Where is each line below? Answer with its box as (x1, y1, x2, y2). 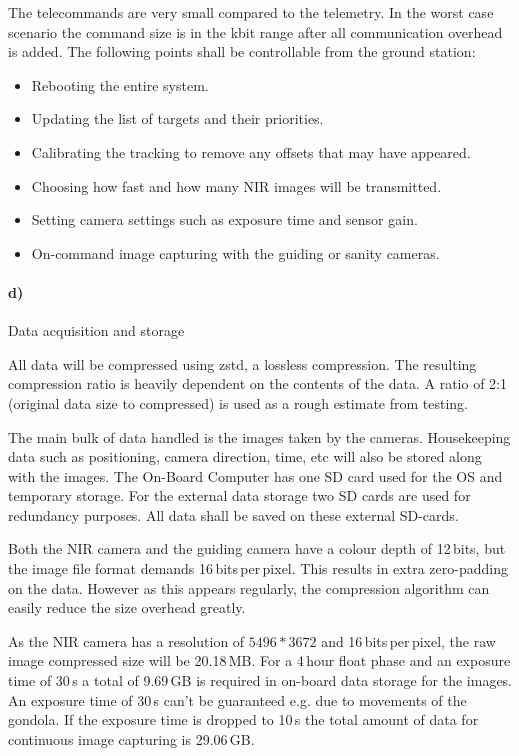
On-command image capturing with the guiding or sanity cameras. (31, 242, 440, 263)
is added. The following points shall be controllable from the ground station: (8, 41, 476, 62)
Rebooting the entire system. (31, 74, 209, 95)
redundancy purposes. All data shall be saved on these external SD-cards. (8, 504, 459, 525)
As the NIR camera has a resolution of (8, 630, 245, 651)
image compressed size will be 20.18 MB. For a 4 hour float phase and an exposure (8, 650, 511, 671)
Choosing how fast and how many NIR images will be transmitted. (31, 175, 442, 196)
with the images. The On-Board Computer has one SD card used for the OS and (8, 465, 503, 486)
